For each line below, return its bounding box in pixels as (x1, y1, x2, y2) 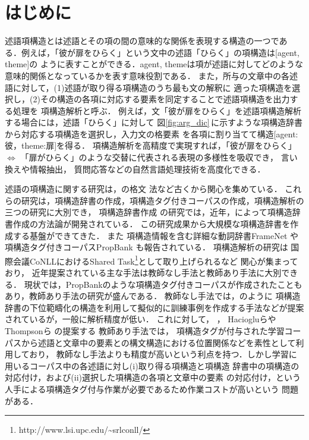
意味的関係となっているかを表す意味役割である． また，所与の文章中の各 (5, 69, 290, 81)
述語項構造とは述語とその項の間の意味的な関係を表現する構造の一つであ (5, 34, 288, 47)
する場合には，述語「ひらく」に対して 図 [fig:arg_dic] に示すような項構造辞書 (5, 116, 302, 128)
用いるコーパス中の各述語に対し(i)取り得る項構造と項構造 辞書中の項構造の (5, 359, 299, 372)
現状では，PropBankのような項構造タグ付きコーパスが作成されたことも (24, 278, 302, 290)
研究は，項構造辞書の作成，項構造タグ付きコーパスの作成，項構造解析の (21, 194, 304, 206)
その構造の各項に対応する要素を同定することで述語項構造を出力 (40, 93, 290, 105)
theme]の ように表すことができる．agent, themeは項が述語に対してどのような (5, 58, 304, 70)
